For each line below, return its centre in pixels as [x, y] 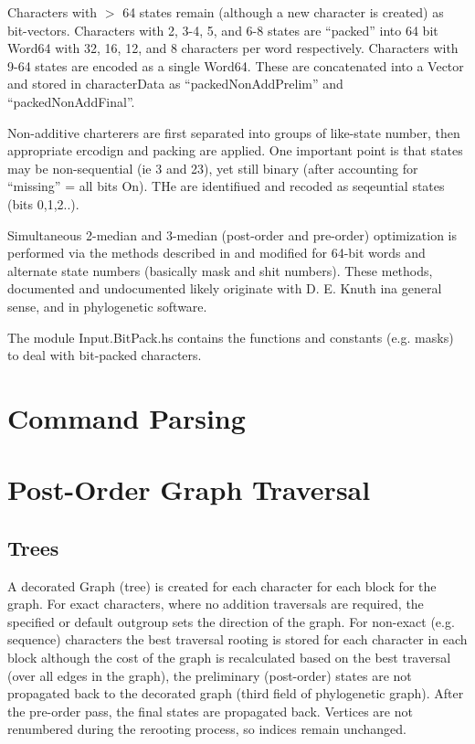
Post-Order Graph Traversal [189, 489]
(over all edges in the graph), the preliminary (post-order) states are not [210, 675]
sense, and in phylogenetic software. [107, 306]
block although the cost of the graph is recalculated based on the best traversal [229, 658]
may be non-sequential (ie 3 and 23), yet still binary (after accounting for [213, 168]
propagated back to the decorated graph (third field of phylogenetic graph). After [236, 693]
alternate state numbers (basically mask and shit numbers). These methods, [220, 270]
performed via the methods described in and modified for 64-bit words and [216, 253]
